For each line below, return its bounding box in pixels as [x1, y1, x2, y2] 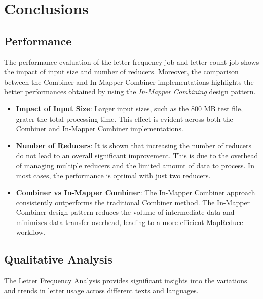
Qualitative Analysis [4, 251, 112, 267]
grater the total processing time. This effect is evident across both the [16, 113, 233, 124]
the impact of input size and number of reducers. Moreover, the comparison [4, 66, 239, 77]
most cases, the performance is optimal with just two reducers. [16, 170, 211, 180]
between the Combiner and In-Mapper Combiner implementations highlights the [4, 76, 254, 87]
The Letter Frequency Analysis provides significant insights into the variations [4, 275, 247, 286]
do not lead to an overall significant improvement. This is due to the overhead [16, 150, 258, 161]
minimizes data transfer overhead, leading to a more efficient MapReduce [16, 216, 243, 227]
